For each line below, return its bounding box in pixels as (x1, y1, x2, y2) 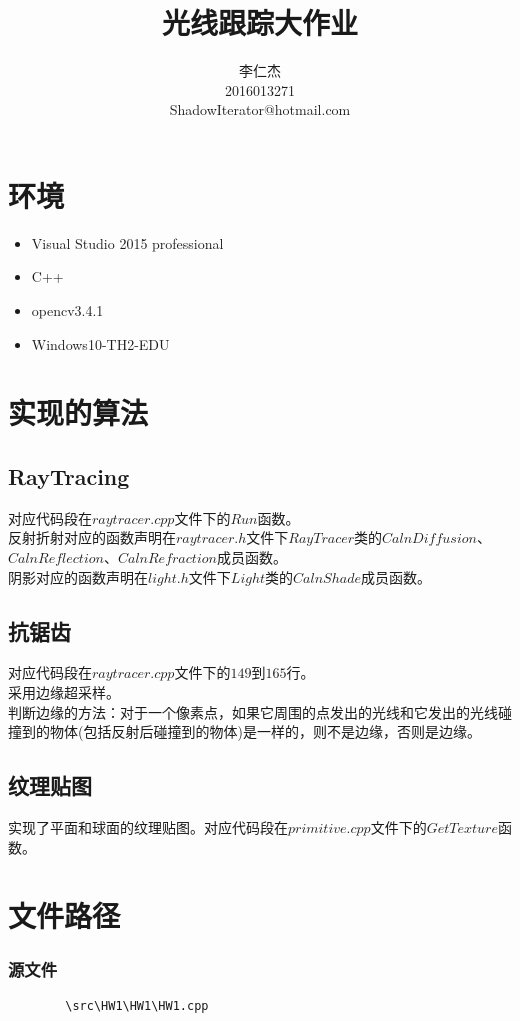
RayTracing (8, 460, 130, 491)
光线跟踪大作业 (161, 2, 358, 43)
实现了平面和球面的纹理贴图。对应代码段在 (8, 816, 288, 837)
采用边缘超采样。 (8, 681, 120, 702)
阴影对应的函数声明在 (8, 566, 148, 587)
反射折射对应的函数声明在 (8, 527, 176, 548)
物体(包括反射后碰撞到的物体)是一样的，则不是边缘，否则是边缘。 (49, 721, 481, 742)
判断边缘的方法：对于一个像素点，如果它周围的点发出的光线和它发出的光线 (8, 701, 498, 722)
